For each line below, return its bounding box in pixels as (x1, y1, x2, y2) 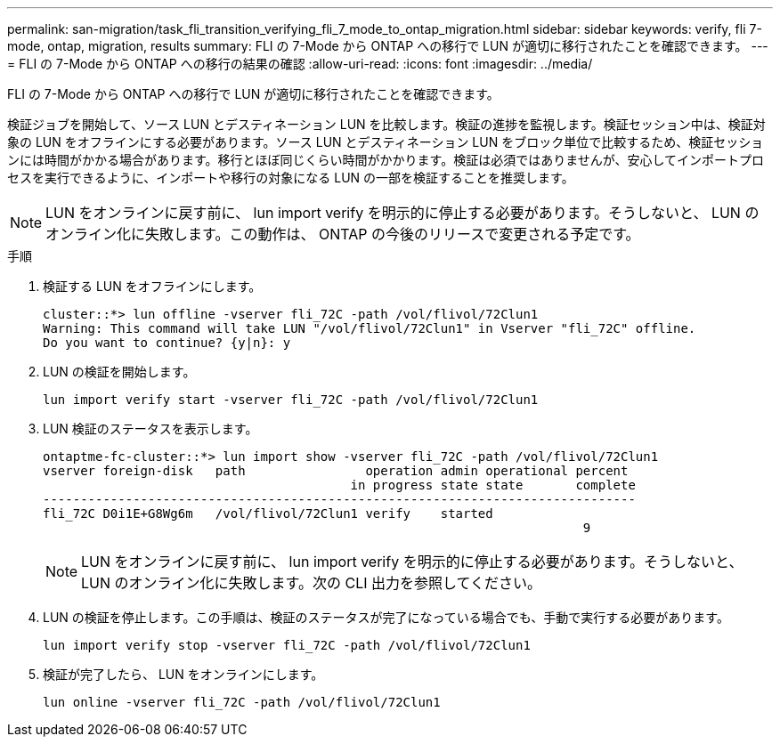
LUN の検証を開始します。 (43, 364, 196, 379)
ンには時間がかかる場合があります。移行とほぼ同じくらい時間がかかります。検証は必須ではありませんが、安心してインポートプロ (7, 152, 765, 167)
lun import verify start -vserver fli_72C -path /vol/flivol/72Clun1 (43, 392, 539, 407)
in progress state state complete (350, 478, 636, 492)
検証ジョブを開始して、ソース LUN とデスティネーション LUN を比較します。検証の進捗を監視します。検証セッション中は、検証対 (7, 117, 766, 132)
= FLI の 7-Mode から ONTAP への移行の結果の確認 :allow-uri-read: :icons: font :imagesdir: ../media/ (7, 56, 593, 71)
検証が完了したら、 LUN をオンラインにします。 (43, 667, 324, 682)
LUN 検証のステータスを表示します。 (43, 421, 258, 436)
